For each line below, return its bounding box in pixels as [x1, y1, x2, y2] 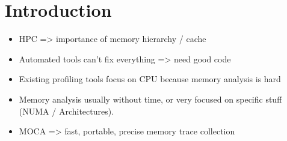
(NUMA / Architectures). [19, 104, 114, 117]
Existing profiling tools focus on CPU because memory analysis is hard [19, 73, 281, 85]
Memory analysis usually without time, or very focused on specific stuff [19, 92, 282, 105]
